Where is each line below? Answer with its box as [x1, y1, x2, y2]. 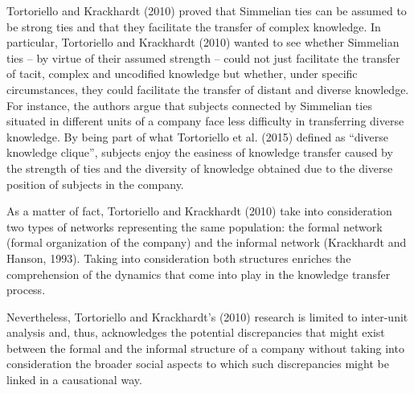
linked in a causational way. [6, 371, 142, 388]
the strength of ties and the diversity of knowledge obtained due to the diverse [6, 159, 393, 176]
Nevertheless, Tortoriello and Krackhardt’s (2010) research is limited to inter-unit [6, 308, 408, 325]
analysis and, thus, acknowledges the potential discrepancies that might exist [6, 324, 385, 341]
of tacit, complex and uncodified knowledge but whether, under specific [6, 65, 358, 82]
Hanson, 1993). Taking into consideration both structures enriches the [6, 249, 351, 266]
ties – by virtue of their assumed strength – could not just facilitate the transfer [6, 49, 400, 66]
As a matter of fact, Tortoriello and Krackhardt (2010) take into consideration [6, 203, 392, 219]
